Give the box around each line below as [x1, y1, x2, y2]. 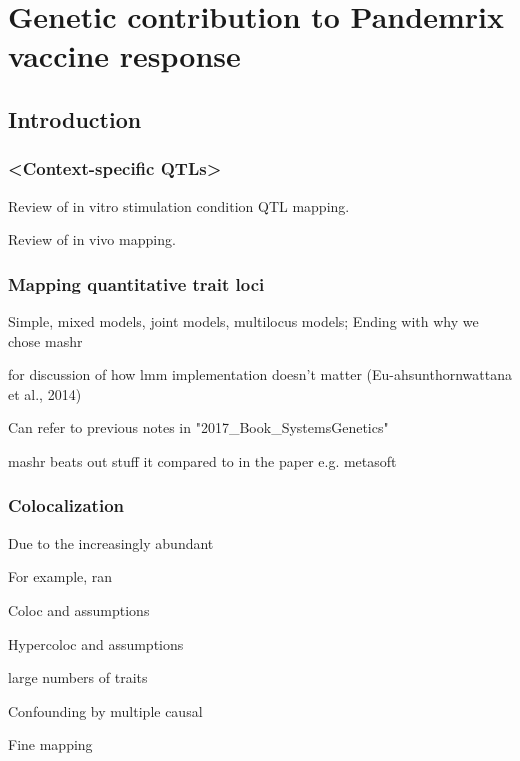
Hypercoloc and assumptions [8, 633, 184, 654]
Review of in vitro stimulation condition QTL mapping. [8, 195, 350, 216]
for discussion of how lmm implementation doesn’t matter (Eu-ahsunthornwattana [8, 364, 512, 385]
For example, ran [8, 566, 113, 587]
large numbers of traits [8, 667, 148, 688]
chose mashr [8, 330, 83, 351]
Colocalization [8, 493, 124, 518]
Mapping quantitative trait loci [8, 271, 265, 296]
